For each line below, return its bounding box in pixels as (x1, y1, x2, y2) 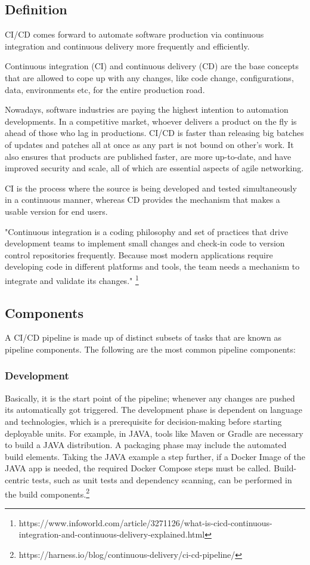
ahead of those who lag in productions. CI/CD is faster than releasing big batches (5, 126, 304, 139)
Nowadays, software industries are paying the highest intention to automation (5, 103, 289, 116)
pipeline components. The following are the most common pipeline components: (5, 342, 296, 355)
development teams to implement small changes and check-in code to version (5, 237, 285, 249)
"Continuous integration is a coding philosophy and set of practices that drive (5, 225, 289, 237)
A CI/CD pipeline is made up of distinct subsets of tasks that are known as (5, 331, 281, 344)
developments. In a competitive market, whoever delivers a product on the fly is (5, 115, 297, 127)
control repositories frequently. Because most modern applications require (5, 248, 273, 261)
